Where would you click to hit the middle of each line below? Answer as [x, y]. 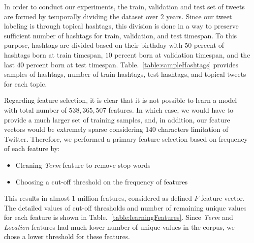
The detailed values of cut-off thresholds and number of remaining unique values [125, 207]
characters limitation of [193, 129]
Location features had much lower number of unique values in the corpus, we [119, 227]
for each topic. [26, 83]
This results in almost [37, 198]
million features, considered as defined [135, 198]
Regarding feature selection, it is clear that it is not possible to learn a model [121, 100]
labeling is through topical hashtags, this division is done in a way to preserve [121, 26]
